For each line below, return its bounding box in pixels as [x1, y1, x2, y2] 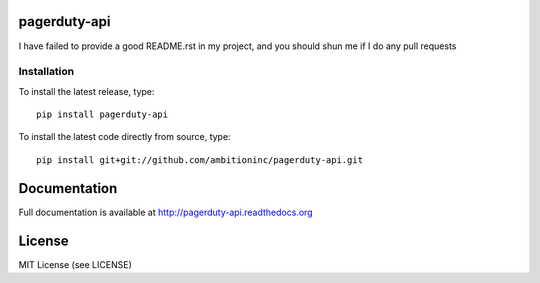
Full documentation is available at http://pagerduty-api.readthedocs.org [18, 206, 314, 218]
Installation [18, 65, 75, 79]
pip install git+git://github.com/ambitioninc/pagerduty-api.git [36, 154, 364, 165]
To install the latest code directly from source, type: [18, 131, 231, 143]
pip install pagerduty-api [36, 109, 169, 120]
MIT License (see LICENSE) [18, 258, 132, 270]
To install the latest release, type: [18, 85, 155, 97]
